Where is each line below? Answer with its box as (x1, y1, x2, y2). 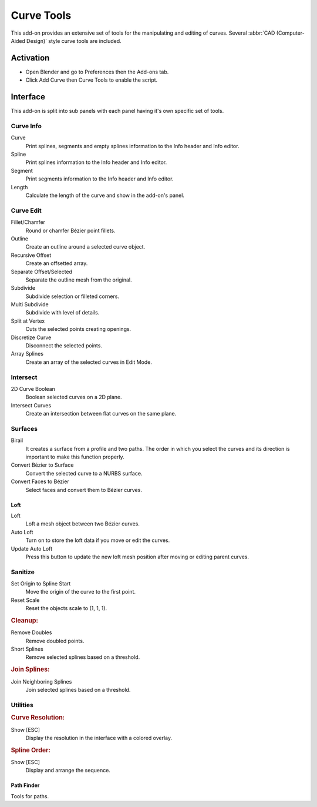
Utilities (11, 701, 33, 709)
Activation (11, 53, 50, 63)
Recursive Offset (11, 252, 52, 259)
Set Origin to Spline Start (11, 580, 71, 587)
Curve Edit (11, 206, 42, 215)
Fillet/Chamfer (11, 219, 46, 226)
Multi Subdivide (11, 301, 49, 308)
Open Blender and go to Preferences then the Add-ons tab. (25, 68, 169, 75)
